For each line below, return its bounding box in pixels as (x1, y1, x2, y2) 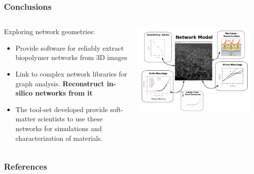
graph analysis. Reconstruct (15, 78, 105, 88)
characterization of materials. (15, 133, 103, 143)
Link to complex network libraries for (15, 69, 127, 78)
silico (15, 88, 33, 98)
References (4, 160, 47, 173)
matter (15, 114, 36, 124)
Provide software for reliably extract (15, 42, 124, 53)
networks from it (35, 88, 93, 98)
